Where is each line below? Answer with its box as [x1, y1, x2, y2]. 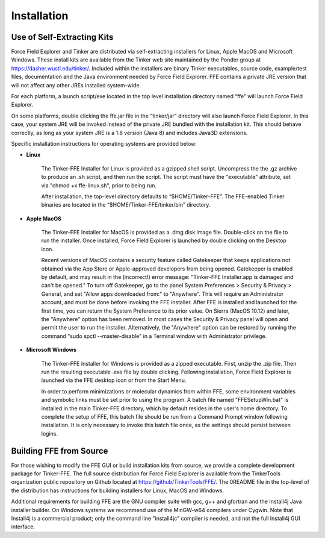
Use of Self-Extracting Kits [11, 32, 114, 42]
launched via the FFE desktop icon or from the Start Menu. [41, 377, 187, 384]
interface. [11, 523, 36, 530]
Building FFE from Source [11, 446, 108, 456]
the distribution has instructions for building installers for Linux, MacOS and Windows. [11, 487, 224, 494]
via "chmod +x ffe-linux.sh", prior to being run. [41, 181, 156, 189]
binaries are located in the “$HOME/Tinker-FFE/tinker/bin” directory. [41, 201, 211, 208]
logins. [41, 430, 58, 437]
